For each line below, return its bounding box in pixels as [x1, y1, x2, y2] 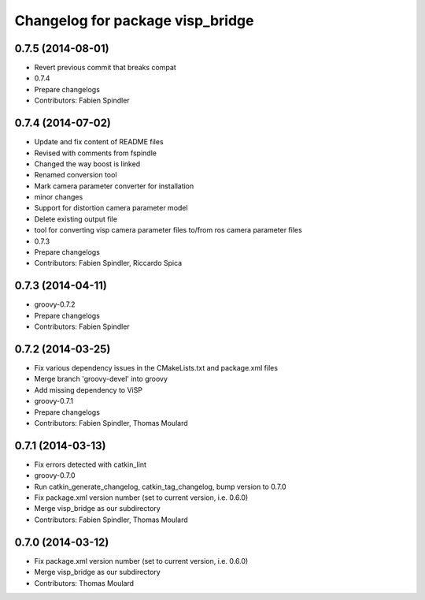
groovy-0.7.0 [34, 471, 76, 480]
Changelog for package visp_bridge [14, 12, 254, 29]
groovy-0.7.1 [34, 397, 74, 406]
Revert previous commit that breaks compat [34, 63, 176, 73]
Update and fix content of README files [34, 137, 164, 147]
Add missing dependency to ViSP [34, 385, 143, 394]
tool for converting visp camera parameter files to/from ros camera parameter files [34, 225, 302, 235]
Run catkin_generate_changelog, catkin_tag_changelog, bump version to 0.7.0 [34, 482, 286, 491]
